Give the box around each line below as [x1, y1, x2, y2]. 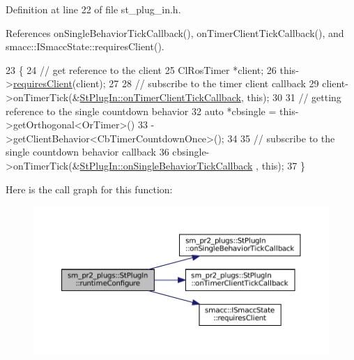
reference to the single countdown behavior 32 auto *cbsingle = [6, 103, 277, 118]
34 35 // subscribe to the [227, 130, 335, 145]
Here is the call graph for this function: [6, 181, 173, 196]
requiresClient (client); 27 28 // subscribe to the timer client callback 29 [13, 76, 319, 91]
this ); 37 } [261, 158, 305, 172]
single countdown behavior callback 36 [6, 144, 169, 159]
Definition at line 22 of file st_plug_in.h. [6, 2, 181, 16]
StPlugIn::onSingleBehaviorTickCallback [79, 158, 253, 172]
